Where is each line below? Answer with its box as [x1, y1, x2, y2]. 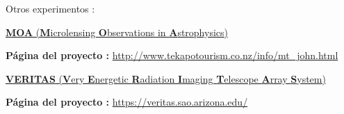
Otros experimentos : [6, 1, 95, 15]
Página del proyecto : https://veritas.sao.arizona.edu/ [6, 95, 248, 109]
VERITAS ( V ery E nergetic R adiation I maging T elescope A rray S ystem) [6, 71, 326, 85]
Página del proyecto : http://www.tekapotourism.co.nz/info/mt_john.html [6, 48, 338, 63]
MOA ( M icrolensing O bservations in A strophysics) [6, 24, 228, 39]
